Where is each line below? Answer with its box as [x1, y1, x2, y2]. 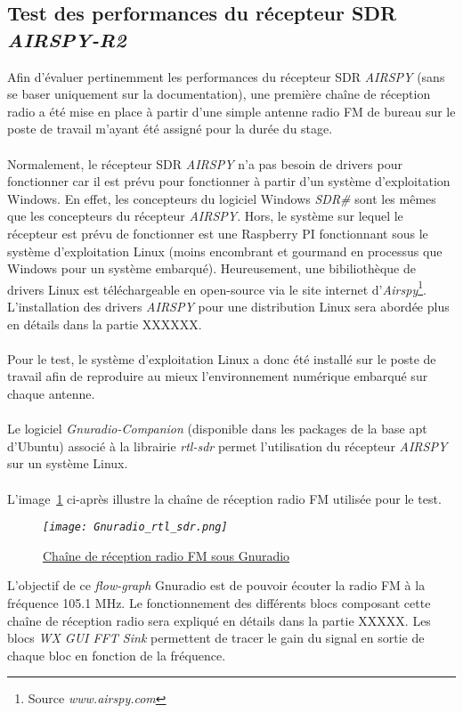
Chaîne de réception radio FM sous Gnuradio [43, 546, 290, 564]
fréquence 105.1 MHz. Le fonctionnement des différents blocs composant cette [7, 593, 431, 612]
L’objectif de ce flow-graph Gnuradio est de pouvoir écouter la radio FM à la [7, 576, 426, 595]
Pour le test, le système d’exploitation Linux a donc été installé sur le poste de [7, 349, 436, 368]
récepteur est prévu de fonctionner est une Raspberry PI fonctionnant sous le [7, 223, 428, 242]
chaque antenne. [7, 384, 95, 402]
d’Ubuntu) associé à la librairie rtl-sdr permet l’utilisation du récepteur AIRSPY [7, 436, 448, 455]
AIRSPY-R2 [7, 25, 126, 53]
